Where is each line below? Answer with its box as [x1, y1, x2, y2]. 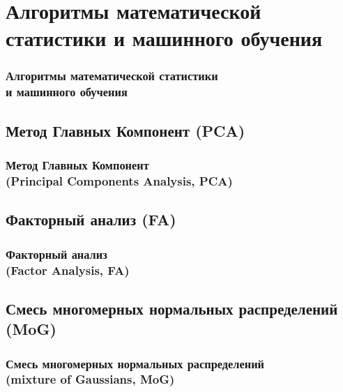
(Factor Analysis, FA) [6, 261, 130, 278]
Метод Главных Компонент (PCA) [6, 119, 245, 141]
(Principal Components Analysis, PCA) [6, 172, 233, 189]
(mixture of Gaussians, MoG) [6, 370, 175, 388]
